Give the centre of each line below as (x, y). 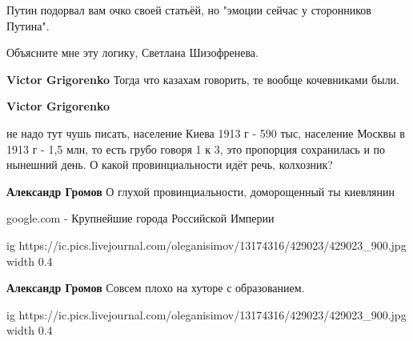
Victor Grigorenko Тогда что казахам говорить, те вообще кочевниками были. (203, 79)
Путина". (28, 25)
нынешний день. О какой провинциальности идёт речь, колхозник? (170, 164)
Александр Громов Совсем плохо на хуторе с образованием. (156, 288)
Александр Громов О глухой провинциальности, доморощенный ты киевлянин (201, 191)
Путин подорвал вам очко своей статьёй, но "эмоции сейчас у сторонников (189, 10)
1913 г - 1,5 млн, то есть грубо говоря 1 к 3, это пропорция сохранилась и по (196, 148)
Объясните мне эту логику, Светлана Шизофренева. (132, 52)
